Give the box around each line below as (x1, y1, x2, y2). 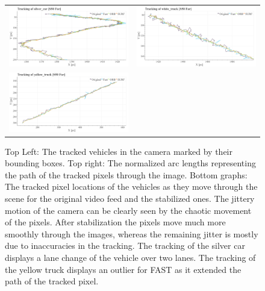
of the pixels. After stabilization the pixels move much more (5, 216, 226, 228)
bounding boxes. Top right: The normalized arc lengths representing (5, 157, 256, 169)
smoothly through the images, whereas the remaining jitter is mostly (5, 227, 258, 240)
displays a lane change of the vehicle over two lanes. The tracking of (5, 251, 256, 264)
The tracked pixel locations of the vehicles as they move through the (5, 180, 258, 193)
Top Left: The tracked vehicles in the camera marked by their (5, 145, 232, 157)
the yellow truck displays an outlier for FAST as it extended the (5, 263, 242, 275)
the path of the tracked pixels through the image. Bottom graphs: (5, 168, 248, 181)
